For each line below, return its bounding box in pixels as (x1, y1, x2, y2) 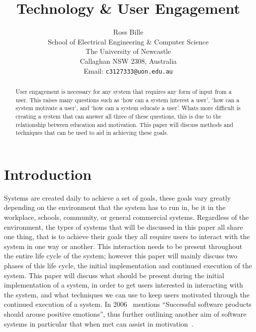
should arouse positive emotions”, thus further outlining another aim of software (4, 308, 247, 319)
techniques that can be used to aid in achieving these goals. (15, 128, 168, 137)
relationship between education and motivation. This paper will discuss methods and (15, 120, 233, 128)
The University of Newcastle (85, 46, 171, 56)
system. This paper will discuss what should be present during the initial (4, 270, 224, 280)
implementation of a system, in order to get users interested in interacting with (4, 280, 243, 290)
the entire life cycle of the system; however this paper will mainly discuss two (4, 250, 238, 261)
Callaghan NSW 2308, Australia (79, 55, 177, 66)
